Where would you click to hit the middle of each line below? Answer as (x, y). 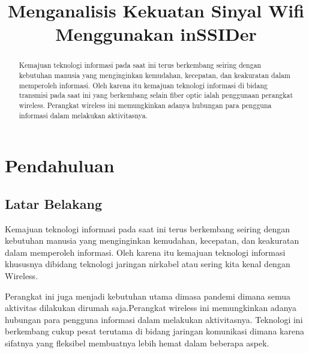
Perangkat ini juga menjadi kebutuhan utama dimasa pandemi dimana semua (148, 296)
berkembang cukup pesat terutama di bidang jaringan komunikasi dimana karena (154, 331)
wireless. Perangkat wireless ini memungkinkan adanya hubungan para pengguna (145, 105)
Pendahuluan (60, 165)
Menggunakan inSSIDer (156, 34)
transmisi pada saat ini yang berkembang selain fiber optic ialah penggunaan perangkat (156, 95)
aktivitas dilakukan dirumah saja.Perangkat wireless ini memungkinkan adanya (151, 308)
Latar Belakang (54, 203)
